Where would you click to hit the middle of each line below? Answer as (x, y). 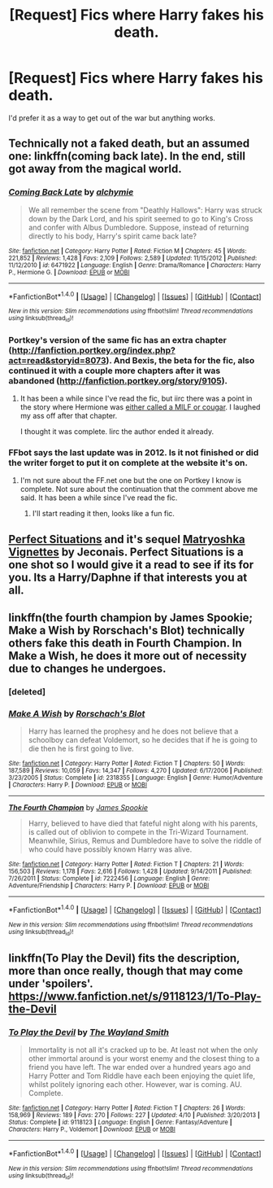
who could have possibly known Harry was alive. (110, 849)
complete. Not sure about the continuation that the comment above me (139, 489)
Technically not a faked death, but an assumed (129, 144)
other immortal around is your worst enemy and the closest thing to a (144, 1058)
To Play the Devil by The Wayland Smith (89, 1032)
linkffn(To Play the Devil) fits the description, (124, 958)
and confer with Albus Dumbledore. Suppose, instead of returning (139, 227)
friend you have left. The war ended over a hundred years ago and (139, 1067)
